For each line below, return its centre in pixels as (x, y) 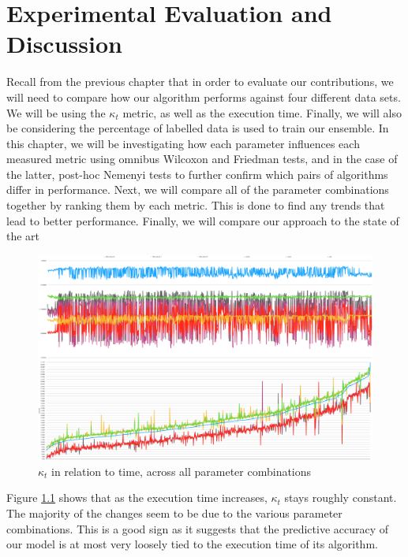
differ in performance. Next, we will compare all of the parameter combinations (198, 189)
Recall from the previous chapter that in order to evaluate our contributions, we (200, 82)
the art (23, 236)
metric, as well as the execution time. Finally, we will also (262, 112)
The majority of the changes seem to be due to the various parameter (174, 513)
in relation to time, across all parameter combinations (182, 471)
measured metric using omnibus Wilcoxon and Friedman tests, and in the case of (202, 159)
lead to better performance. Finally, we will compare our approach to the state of (203, 220)
